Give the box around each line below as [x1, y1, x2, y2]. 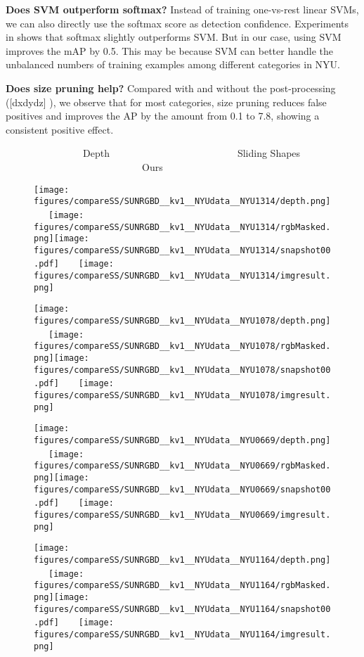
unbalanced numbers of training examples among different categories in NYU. [6, 57, 340, 72]
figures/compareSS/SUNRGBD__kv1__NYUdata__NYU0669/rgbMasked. [34, 461, 331, 471]
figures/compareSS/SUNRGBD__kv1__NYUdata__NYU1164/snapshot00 [34, 604, 331, 614]
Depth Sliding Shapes [82, 146, 301, 160]
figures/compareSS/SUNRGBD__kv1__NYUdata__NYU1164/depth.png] [34, 554, 331, 565]
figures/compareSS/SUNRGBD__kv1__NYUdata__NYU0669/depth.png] [34, 435, 331, 445]
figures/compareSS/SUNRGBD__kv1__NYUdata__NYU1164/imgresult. [34, 629, 331, 639]
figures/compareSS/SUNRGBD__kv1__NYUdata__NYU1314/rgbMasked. [34, 222, 331, 232]
